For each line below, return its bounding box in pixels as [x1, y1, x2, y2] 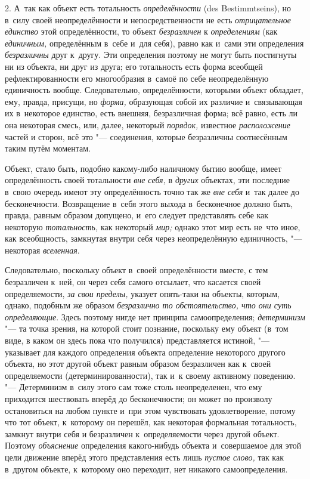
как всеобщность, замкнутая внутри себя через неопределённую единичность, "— [5, 232, 302, 245]
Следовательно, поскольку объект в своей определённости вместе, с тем [5, 264, 268, 276]
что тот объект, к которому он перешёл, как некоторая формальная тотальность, [5, 416, 297, 428]
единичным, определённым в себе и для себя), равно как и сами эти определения [5, 36, 304, 49]
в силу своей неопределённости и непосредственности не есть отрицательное [5, 13, 291, 26]
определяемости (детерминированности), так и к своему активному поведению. [5, 369, 296, 381]
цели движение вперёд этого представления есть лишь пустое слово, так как [5, 450, 284, 463]
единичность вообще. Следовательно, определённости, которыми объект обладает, [5, 84, 303, 96]
